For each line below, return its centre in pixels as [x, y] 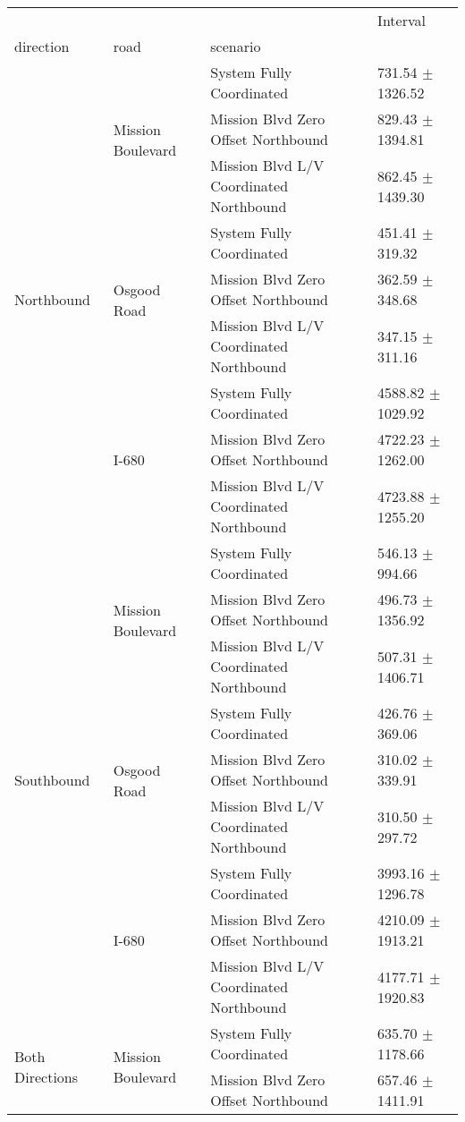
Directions [46, 1077]
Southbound [52, 780]
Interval [402, 20]
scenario [236, 46]
